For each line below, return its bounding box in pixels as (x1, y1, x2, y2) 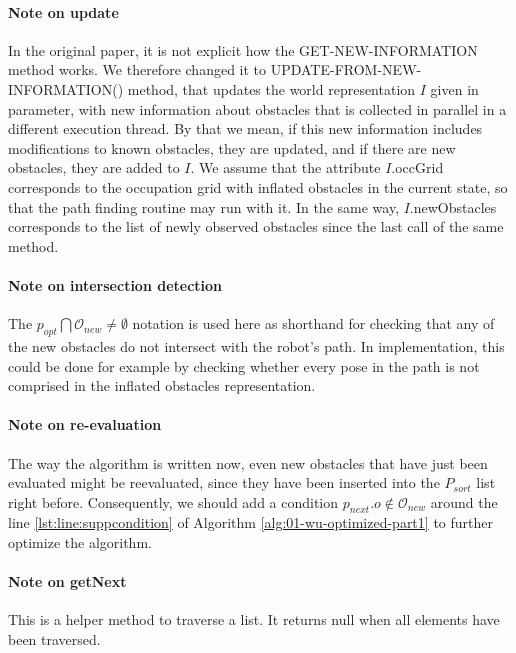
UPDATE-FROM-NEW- (270, 59, 422, 80)
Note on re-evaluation (8, 414, 162, 435)
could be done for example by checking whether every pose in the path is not (8, 355, 480, 376)
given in (430, 78, 479, 99)
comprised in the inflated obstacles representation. (8, 375, 316, 396)
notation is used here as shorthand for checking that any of (132, 313, 495, 334)
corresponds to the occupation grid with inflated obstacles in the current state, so (8, 176, 508, 197)
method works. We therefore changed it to (8, 59, 267, 80)
